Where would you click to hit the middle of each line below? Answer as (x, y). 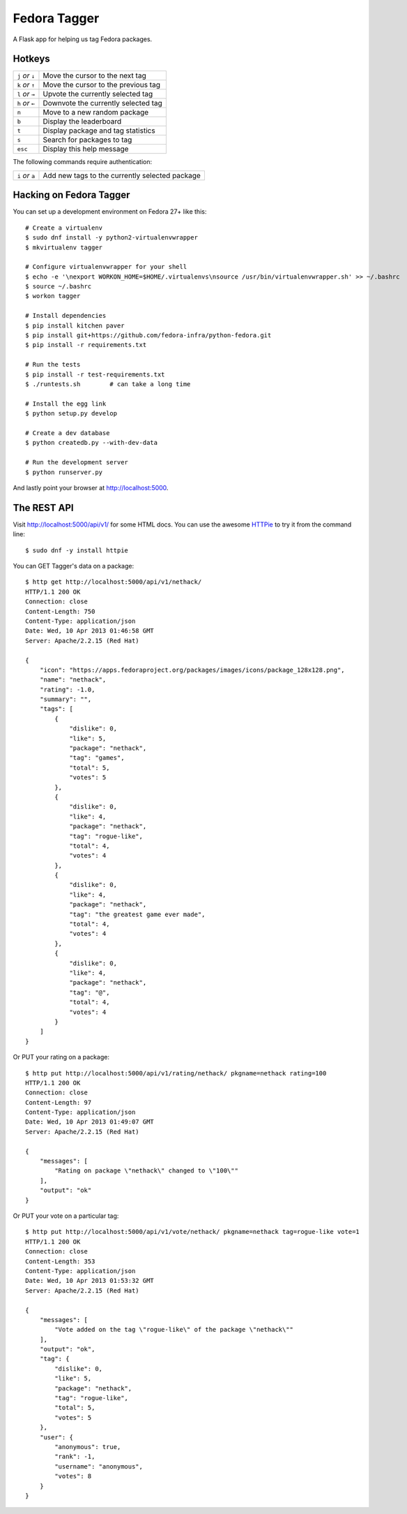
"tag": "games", (97, 758)
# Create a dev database (68, 433)
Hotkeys (31, 59)
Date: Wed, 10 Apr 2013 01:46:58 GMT (90, 631)
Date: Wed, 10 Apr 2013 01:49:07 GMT (90, 1122)
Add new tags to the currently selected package (122, 175)
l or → (26, 94)
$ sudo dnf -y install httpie (77, 550)
